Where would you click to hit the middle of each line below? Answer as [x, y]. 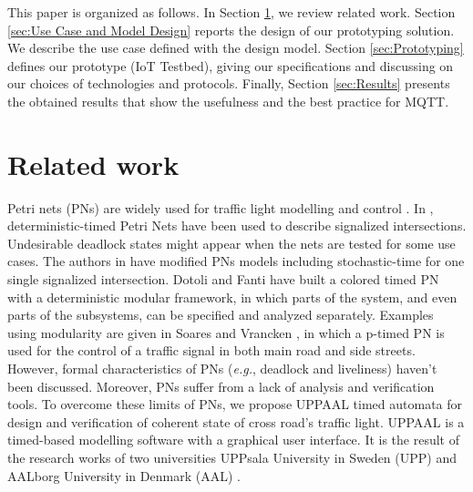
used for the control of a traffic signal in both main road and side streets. [211, 350]
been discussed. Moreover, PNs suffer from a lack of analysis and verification [221, 386]
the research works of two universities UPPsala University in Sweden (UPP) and [232, 457]
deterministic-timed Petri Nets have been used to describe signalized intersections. [237, 225]
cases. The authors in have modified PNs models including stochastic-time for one [236, 261]
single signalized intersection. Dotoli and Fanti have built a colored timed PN [223, 279]
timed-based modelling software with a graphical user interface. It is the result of [234, 440]
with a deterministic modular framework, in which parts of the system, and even [232, 297]
